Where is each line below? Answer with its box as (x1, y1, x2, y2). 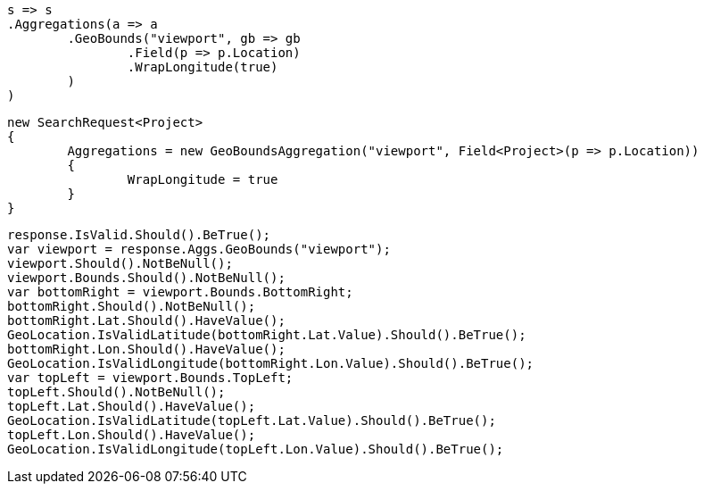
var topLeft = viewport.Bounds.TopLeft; (7, 370, 294, 385)
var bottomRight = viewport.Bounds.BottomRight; (7, 285, 353, 299)
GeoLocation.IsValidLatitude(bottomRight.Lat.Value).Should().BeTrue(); (7, 328, 526, 342)
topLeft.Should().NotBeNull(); (7, 385, 226, 399)
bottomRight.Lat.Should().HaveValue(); (7, 313, 286, 328)
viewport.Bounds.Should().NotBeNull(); (7, 270, 286, 285)
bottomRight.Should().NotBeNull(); (7, 299, 256, 313)
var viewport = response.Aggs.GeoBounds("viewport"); (7, 242, 391, 256)
